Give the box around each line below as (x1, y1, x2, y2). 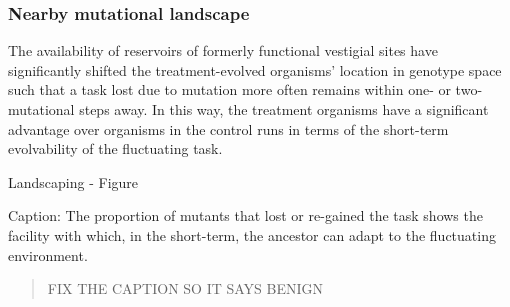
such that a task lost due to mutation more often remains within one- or (8, 79, 451, 100)
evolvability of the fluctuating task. (8, 138, 223, 159)
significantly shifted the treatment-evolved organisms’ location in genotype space (8, 59, 502, 80)
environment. (8, 244, 88, 265)
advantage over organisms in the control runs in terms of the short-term (8, 118, 449, 139)
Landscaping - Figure (8, 171, 139, 192)
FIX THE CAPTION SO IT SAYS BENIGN (47, 278, 324, 299)
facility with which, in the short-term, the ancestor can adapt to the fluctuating (8, 224, 496, 245)
